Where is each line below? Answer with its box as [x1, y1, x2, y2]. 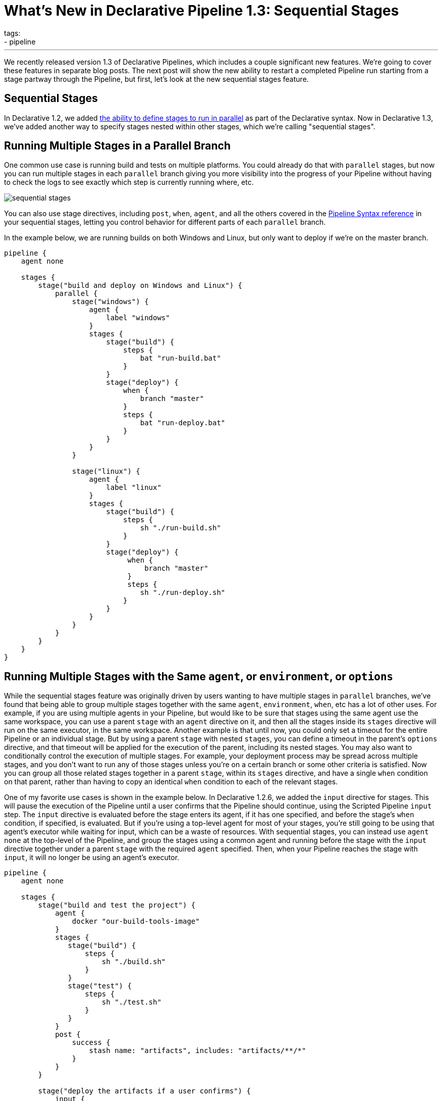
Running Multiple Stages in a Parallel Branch [4, 139, 231, 153]
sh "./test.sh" [101, 998, 161, 1007]
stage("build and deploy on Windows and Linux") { [38, 281, 243, 290]
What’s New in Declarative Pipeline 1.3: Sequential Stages [4, 2, 399, 19]
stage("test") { [68, 982, 132, 990]
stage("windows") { [72, 297, 149, 306]
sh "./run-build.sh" [140, 524, 221, 532]
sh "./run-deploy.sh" [140, 588, 226, 597]
